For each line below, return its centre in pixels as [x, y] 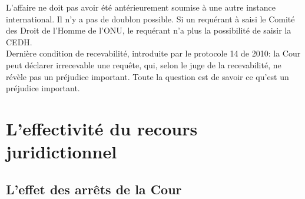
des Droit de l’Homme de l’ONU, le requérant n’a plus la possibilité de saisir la [149, 30]
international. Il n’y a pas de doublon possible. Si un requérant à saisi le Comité [150, 19]
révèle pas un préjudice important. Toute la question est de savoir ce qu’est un [147, 76]
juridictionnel [62, 152]
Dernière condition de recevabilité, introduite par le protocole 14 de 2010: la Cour [153, 53]
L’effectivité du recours [102, 128]
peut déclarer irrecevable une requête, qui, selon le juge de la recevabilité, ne [144, 64]
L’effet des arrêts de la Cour [94, 189]
